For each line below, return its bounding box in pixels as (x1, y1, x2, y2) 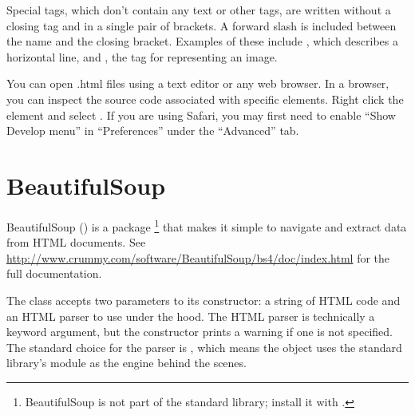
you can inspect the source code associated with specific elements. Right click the (6, 90, 404, 107)
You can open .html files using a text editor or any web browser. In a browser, (6, 75, 389, 92)
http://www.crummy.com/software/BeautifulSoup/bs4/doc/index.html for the (6, 249, 390, 266)
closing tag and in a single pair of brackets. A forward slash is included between (6, 17, 397, 34)
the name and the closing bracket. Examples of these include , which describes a (6, 33, 399, 49)
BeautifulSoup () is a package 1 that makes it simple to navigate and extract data (6, 215, 407, 235)
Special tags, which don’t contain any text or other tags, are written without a (6, 2, 391, 18)
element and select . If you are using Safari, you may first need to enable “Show (6, 106, 396, 123)
